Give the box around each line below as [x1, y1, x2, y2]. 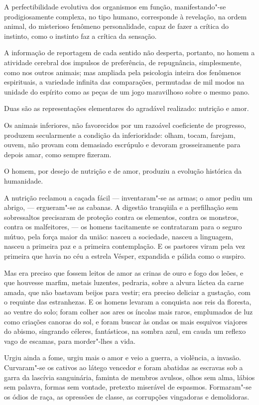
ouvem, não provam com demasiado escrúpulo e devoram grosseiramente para [4, 139, 241, 150]
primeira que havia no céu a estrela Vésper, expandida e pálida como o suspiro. [4, 251, 246, 261]
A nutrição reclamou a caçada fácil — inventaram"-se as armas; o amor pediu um [4, 192, 253, 202]
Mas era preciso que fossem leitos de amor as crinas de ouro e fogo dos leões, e [4, 267, 244, 278]
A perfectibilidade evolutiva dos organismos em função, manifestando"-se [4, 1, 226, 11]
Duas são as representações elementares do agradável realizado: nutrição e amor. [4, 103, 249, 113]
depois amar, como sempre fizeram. [4, 149, 112, 159]
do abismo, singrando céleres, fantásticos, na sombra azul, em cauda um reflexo [4, 326, 246, 336]
